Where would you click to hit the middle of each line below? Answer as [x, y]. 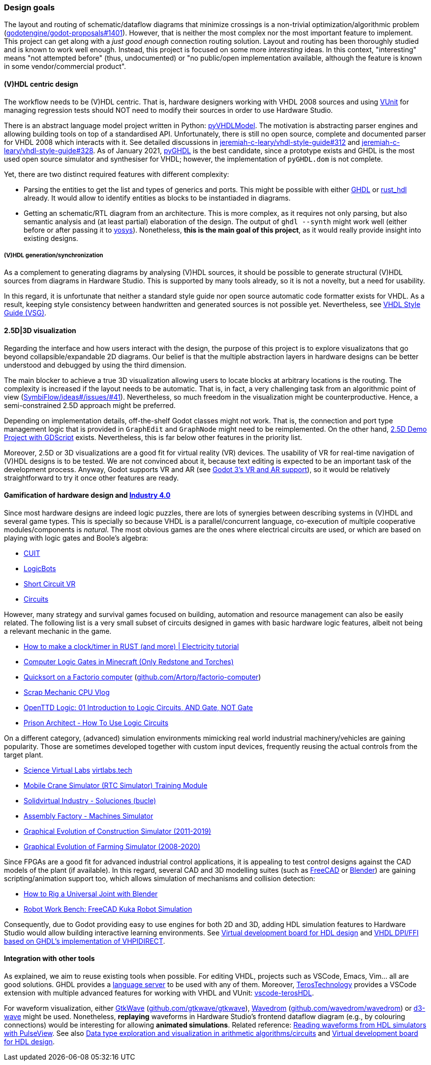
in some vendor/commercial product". [65, 67]
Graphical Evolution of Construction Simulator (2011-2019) [118, 831]
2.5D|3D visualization [40, 330]
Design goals [30, 7]
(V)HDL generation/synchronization [54, 255]
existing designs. [51, 238]
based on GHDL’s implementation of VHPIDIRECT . [85, 941]
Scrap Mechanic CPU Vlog [67, 692]
